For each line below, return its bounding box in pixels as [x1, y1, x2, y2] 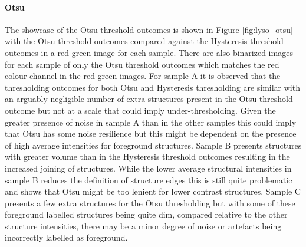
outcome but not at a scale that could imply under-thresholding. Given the [5, 104, 276, 116]
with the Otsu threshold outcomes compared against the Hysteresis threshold [5, 35, 284, 47]
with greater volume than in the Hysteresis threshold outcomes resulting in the [5, 150, 290, 163]
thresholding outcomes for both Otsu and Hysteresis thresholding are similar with [5, 81, 300, 93]
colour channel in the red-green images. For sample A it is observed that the [5, 70, 281, 82]
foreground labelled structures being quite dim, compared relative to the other [5, 208, 288, 220]
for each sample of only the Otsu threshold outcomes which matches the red [5, 58, 279, 70]
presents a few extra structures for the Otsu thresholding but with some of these [5, 196, 295, 209]
